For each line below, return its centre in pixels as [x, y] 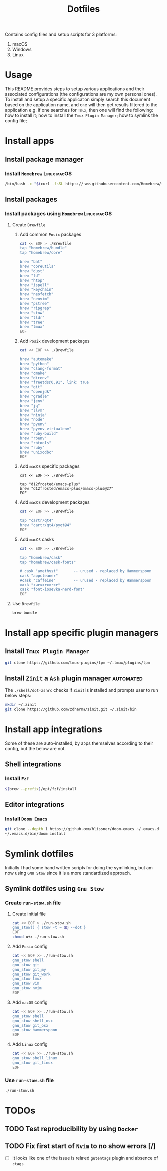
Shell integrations [33, 765]
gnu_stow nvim [27, 988]
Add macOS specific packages [49, 466]
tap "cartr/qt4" [37, 521]
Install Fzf [17, 779]
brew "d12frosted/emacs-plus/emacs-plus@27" [67, 489]
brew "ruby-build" [39, 434]
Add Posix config [30, 946]
